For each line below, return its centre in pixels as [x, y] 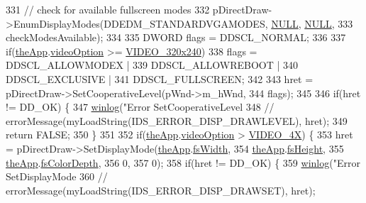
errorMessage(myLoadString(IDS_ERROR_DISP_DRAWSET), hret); [161, 190]
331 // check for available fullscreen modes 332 [108, 9]
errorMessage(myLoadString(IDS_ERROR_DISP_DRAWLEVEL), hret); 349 [177, 120]
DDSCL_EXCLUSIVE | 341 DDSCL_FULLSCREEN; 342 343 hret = [160, 78]
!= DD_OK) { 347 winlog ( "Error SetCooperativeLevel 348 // [140, 107]
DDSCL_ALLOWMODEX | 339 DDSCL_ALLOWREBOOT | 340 [152, 65]
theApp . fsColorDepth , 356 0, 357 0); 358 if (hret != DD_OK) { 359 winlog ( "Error [183, 162]
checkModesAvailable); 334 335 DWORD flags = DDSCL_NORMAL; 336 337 [176, 37]
